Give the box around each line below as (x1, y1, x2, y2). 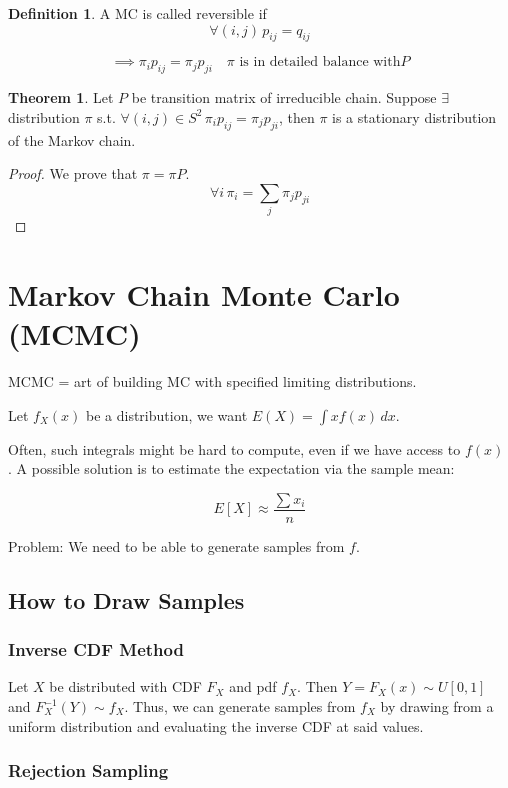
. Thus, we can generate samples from (124, 696, 356, 717)
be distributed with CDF (49, 676, 202, 697)
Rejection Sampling (8, 758, 169, 783)
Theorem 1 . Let (8, 87, 114, 108)
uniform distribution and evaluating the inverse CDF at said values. (8, 715, 424, 736)
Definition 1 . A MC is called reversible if (8, 3, 267, 23)
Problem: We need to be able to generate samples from (8, 535, 345, 556)
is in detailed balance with (239, 55, 401, 70)
